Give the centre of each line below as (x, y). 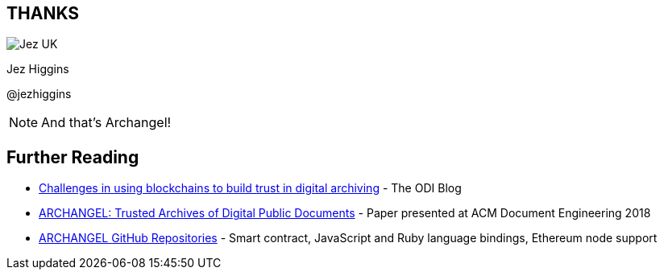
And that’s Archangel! (106, 123)
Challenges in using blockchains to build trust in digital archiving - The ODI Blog (250, 188)
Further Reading (73, 157)
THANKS (43, 13)
